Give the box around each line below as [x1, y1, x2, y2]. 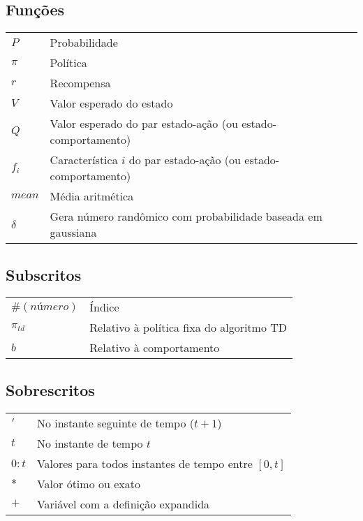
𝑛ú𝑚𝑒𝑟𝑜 [30, 300, 69, 312]
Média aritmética [50, 188, 134, 205]
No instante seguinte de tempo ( [36, 414, 194, 431]
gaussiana [50, 224, 97, 241]
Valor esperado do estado [50, 95, 173, 112]
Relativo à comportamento [89, 339, 220, 356]
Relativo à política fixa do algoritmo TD [89, 319, 288, 336]
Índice [89, 299, 119, 316]
